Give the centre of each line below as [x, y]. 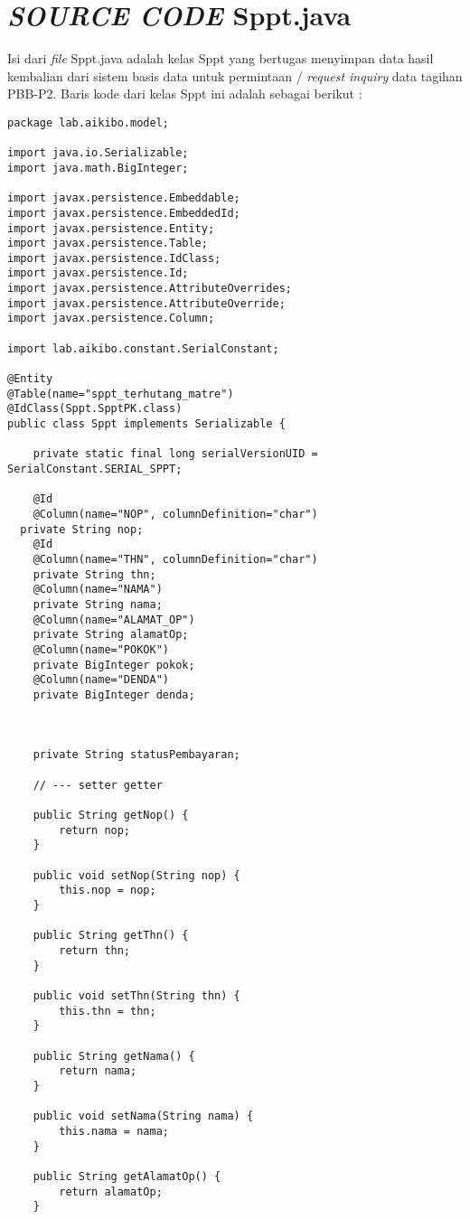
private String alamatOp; [111, 635]
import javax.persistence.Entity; [111, 228]
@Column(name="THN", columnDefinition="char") [175, 559]
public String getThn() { [111, 936]
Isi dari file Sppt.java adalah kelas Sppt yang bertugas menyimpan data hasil [221, 58]
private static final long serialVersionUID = [175, 454]
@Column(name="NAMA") [98, 590]
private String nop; [82, 529]
